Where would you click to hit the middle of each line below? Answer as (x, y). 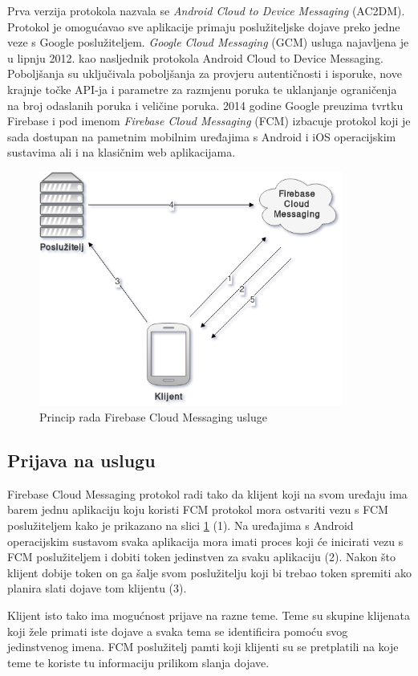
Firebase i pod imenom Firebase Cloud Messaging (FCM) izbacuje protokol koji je (209, 121)
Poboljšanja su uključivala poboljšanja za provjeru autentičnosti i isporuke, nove (205, 73)
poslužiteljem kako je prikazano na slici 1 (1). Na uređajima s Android (181, 525)
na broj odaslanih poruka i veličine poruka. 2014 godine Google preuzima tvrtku (205, 105)
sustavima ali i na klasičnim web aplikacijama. (122, 152)
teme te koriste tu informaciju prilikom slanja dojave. (138, 662)
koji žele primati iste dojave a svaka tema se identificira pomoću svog (178, 631)
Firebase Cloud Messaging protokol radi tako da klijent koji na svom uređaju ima (207, 493)
